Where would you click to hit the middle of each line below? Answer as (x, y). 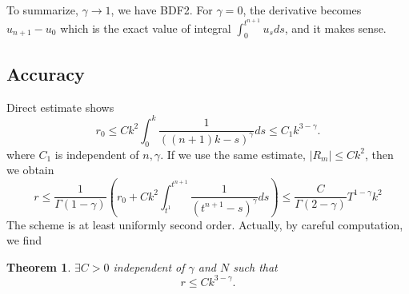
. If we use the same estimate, (233, 154)
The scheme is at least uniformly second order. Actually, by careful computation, (205, 224)
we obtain (30, 170)
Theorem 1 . (39, 266)
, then (379, 154)
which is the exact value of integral (146, 28)
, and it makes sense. (335, 28)
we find (24, 240)
